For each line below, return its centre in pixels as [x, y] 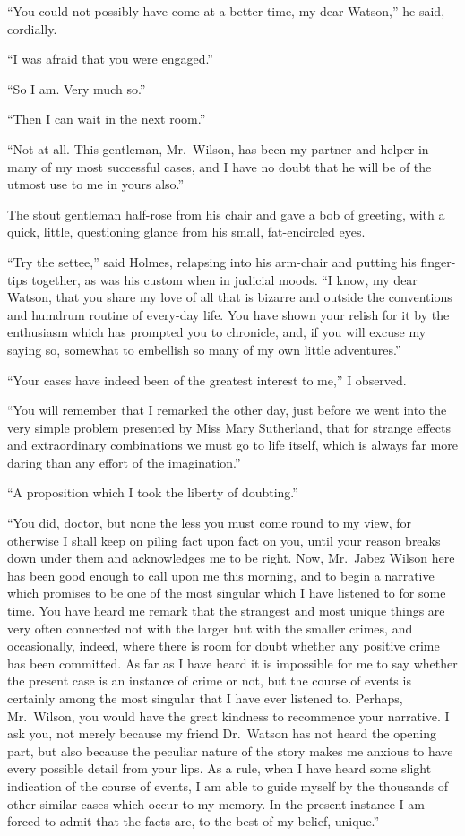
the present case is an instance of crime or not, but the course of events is [209, 681]
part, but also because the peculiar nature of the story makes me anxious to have [230, 750]
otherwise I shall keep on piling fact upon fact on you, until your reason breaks [224, 540]
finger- [438, 261]
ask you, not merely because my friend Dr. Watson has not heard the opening [222, 733]
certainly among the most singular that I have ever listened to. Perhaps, [205, 698]
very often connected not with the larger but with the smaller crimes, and [210, 628]
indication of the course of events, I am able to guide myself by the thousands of [228, 785]
